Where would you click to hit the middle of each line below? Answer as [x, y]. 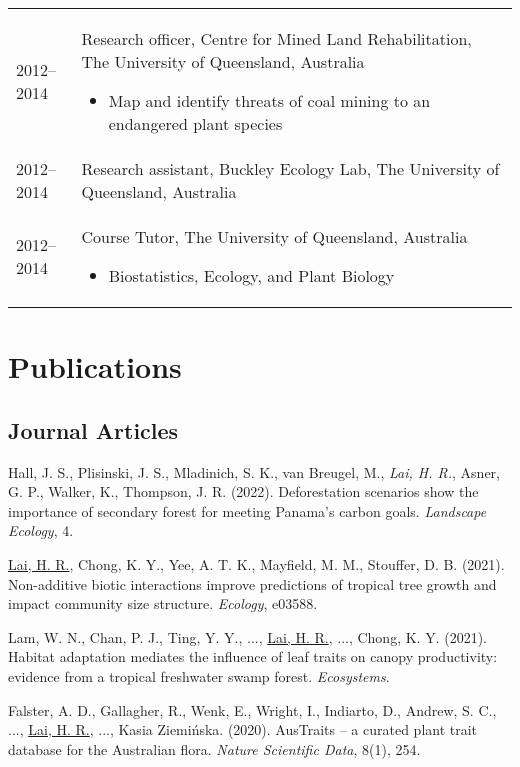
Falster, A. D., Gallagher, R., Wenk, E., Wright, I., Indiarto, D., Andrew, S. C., [252, 709]
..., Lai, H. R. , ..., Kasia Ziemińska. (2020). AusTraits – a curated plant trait [243, 729]
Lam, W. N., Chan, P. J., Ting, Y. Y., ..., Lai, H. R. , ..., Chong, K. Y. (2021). [247, 636]
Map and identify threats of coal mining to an [269, 100]
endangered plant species [195, 123]
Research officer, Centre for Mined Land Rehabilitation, [276, 38]
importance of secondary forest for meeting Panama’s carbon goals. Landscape [247, 510]
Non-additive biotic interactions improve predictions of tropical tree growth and [252, 583]
